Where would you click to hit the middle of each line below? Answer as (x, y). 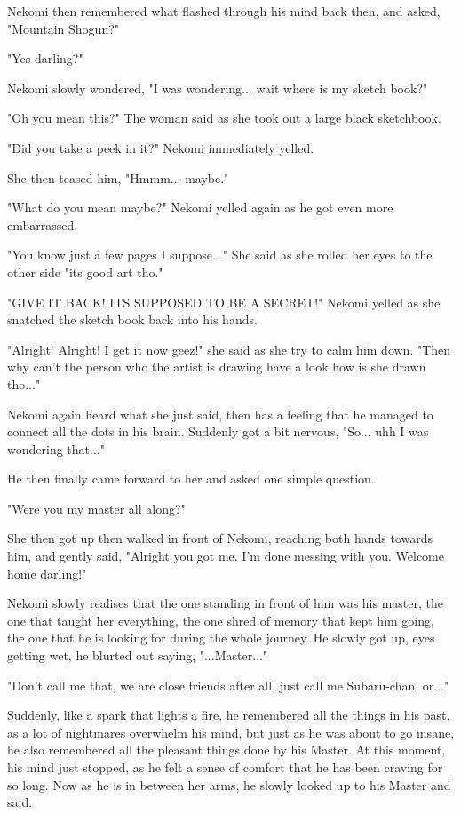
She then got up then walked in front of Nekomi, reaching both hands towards (220, 538)
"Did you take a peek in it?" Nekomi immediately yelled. (161, 147)
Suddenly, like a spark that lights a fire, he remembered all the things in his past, (229, 715)
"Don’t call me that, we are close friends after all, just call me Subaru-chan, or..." (228, 685)
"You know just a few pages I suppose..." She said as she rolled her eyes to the (220, 255)
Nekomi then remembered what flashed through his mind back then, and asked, (224, 11)
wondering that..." (56, 448)
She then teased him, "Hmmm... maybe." (118, 177)
